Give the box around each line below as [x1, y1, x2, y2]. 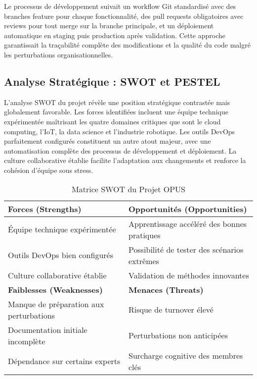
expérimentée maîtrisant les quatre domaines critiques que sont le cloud [4, 116, 221, 126]
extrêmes [128, 255, 159, 267]
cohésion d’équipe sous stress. [4, 164, 93, 175]
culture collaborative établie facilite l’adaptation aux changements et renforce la [4, 155, 246, 165]
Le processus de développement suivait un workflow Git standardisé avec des [4, 1, 236, 11]
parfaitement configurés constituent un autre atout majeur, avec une [4, 136, 211, 146]
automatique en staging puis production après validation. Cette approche [4, 30, 225, 40]
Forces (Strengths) [8, 203, 82, 215]
